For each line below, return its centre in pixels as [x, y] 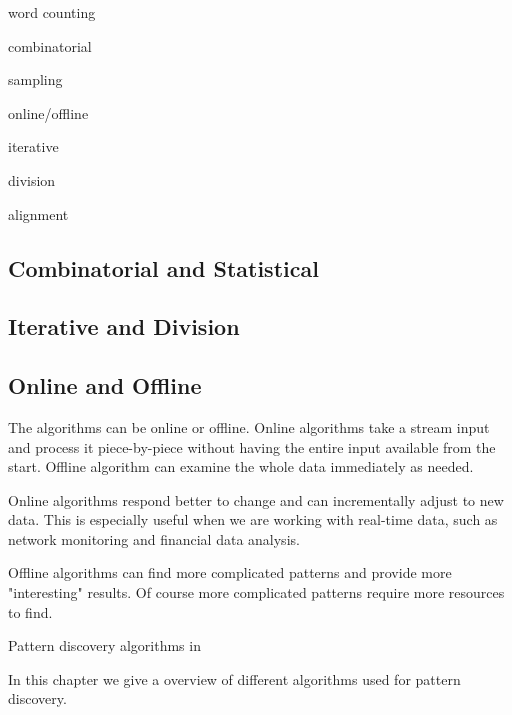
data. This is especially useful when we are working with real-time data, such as [253, 519]
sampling [35, 79]
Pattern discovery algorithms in [104, 645]
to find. [30, 611]
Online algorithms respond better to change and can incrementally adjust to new [256, 499]
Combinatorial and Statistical [163, 267]
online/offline [48, 112]
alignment [38, 213]
